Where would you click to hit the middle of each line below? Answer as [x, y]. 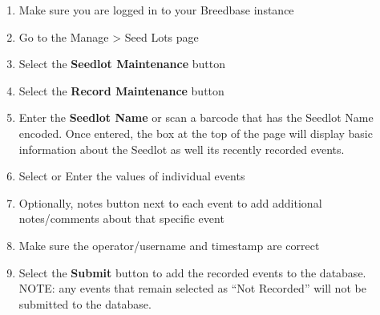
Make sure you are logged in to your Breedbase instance [156, 10]
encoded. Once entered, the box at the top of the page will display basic [196, 133]
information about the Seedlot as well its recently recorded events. [182, 149]
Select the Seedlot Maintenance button [122, 64]
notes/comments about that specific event [121, 218]
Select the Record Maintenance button [121, 90]
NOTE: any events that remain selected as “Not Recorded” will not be [192, 288]
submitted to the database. [85, 303]
